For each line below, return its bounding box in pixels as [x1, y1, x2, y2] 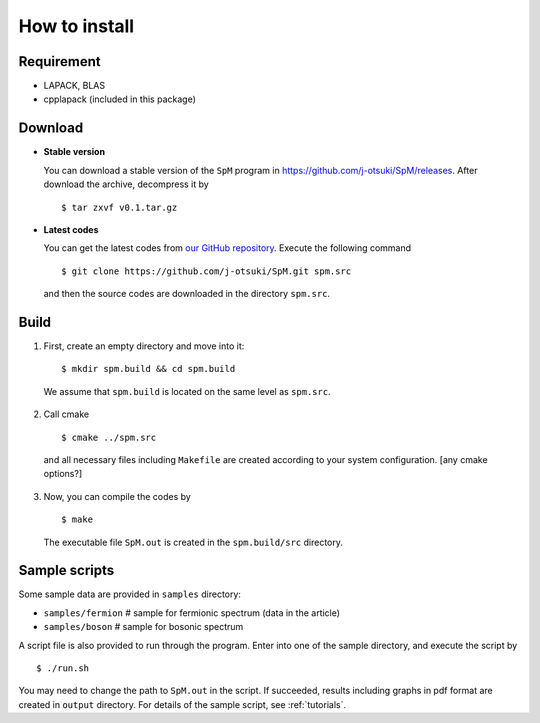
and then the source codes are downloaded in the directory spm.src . [43, 288, 330, 300]
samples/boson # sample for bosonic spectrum [43, 621, 244, 633]
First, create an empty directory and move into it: [43, 340, 245, 352]
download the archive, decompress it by [43, 178, 209, 190]
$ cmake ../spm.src [61, 431, 157, 443]
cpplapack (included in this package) [43, 93, 197, 105]
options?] [43, 468, 83, 480]
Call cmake [43, 408, 90, 420]
